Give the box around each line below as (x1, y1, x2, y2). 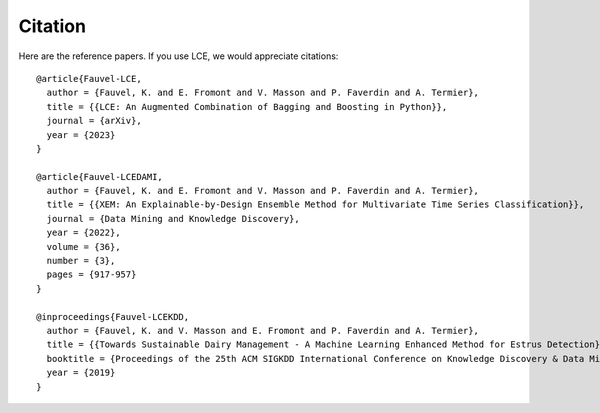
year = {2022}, (46, 227, 121, 239)
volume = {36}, (46, 241, 121, 252)
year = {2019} (46, 367, 116, 379)
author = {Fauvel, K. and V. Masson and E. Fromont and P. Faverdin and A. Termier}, (46, 325, 480, 336)
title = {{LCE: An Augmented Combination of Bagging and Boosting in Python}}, (46, 101, 448, 112)
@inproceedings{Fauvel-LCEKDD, (36, 311, 190, 322)
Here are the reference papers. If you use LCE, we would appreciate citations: (18, 50, 339, 62)
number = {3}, (46, 255, 116, 267)
